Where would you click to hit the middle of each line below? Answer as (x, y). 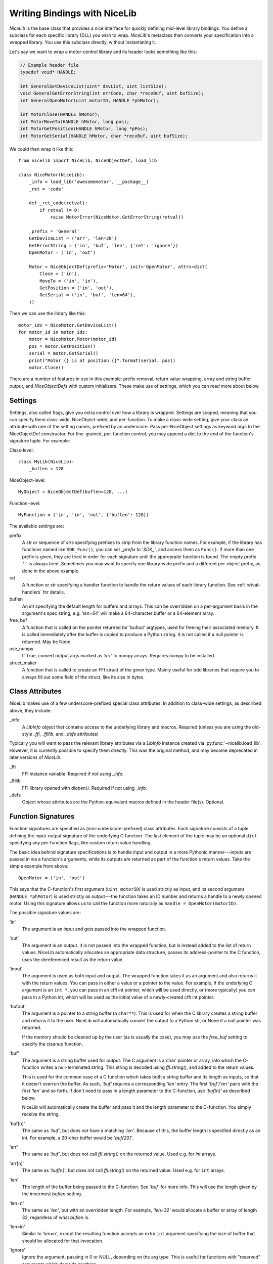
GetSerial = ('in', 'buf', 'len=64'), (88, 295)
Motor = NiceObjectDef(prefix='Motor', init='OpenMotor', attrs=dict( (118, 266)
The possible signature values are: (45, 913)
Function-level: (25, 503)
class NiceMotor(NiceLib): (52, 175)
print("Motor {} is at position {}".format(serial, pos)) (102, 360)
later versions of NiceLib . (35, 757)
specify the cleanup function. (53, 1044)
